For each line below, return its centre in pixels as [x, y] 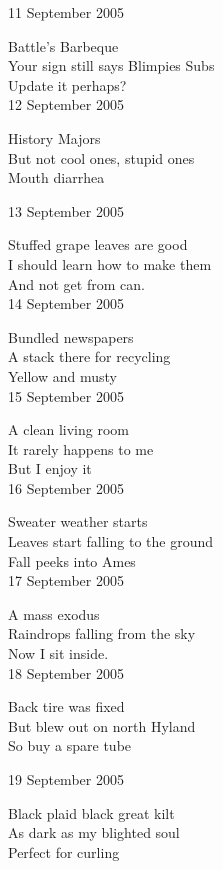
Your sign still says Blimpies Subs [111, 65]
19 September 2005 [66, 779]
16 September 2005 [66, 487]
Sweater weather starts [78, 521]
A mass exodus [54, 613]
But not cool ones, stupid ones [101, 157]
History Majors [54, 137]
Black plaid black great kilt [91, 812]
